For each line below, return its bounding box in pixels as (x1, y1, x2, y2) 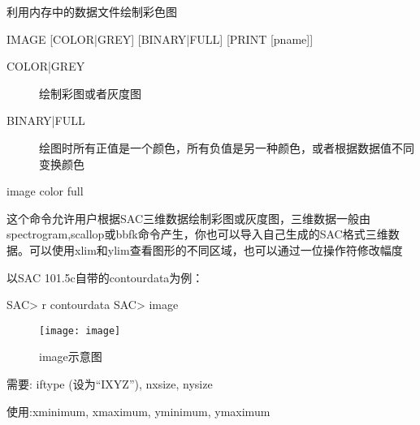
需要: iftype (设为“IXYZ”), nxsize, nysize (6, 375, 213, 392)
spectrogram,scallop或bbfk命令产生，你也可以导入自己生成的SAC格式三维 (6, 225, 388, 243)
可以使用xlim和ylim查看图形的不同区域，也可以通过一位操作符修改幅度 (28, 241, 403, 258)
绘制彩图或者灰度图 (39, 84, 141, 101)
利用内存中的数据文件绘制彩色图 (6, 3, 177, 19)
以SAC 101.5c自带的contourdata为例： (6, 268, 204, 285)
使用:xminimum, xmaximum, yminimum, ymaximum (6, 402, 271, 419)
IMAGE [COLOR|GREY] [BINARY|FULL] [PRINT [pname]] (6, 30, 314, 47)
